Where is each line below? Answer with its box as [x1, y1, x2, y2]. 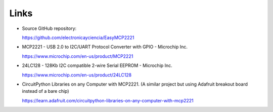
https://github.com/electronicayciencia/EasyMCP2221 [22, 34, 134, 41]
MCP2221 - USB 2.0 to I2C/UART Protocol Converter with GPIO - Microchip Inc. [22, 44, 188, 50]
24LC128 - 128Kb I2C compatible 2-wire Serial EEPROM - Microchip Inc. [22, 62, 173, 68]
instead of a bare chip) [22, 88, 69, 94]
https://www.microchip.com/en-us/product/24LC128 [22, 71, 132, 78]
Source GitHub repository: [22, 25, 77, 31]
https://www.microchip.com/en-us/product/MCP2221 [22, 53, 133, 59]
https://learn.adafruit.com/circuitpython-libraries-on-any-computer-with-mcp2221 [22, 97, 194, 103]
